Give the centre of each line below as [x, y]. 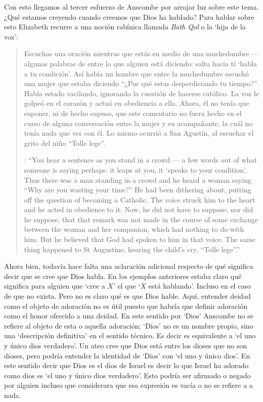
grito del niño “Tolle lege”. [65, 143]
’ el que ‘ [127, 286]
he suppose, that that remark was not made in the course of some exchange [141, 219]
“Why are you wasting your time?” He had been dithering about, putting [138, 190]
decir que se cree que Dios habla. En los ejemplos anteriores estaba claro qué [123, 276]
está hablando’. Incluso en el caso [200, 286]
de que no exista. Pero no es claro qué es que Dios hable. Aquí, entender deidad [127, 296]
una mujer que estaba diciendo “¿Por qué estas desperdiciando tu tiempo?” [141, 83]
